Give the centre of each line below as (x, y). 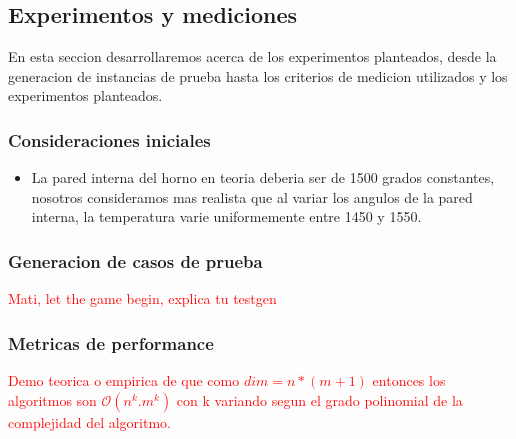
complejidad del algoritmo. (90, 421)
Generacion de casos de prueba (135, 260)
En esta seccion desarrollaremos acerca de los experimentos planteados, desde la (252, 56)
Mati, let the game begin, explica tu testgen (142, 298)
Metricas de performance (111, 342)
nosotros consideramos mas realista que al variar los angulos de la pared (252, 196)
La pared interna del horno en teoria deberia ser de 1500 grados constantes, (263, 177)
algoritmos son (52, 399)
